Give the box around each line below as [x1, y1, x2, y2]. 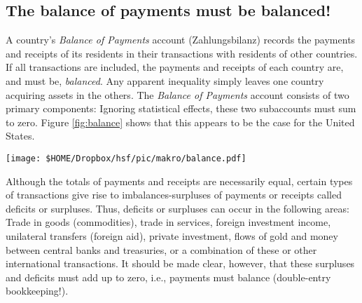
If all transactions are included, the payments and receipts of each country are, [6, 60, 344, 74]
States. [6, 128, 35, 143]
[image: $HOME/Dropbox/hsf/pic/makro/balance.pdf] [6, 153, 246, 163]
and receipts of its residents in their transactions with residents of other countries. [6, 46, 358, 60]
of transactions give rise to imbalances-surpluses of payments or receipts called [6, 187, 342, 202]
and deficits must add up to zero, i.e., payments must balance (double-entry [6, 269, 331, 284]
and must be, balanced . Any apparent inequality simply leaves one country [6, 73, 324, 88]
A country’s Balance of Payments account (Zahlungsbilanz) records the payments [6, 32, 356, 47]
